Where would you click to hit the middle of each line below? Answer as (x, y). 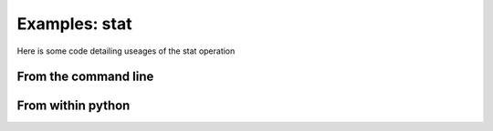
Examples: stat (74, 24)
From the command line (85, 77)
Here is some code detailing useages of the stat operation (126, 51)
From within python (73, 106)
